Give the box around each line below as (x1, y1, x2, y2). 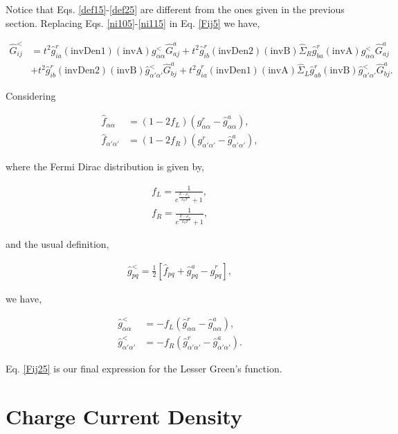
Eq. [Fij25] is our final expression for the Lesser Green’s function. (6, 361, 282, 376)
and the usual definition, (6, 236, 109, 251)
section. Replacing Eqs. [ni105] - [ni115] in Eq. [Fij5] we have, (6, 15, 260, 30)
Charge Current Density (6, 401, 242, 430)
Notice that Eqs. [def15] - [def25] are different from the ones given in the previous (6, 2, 345, 16)
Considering (6, 89, 56, 103)
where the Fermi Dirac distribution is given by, (6, 159, 204, 174)
